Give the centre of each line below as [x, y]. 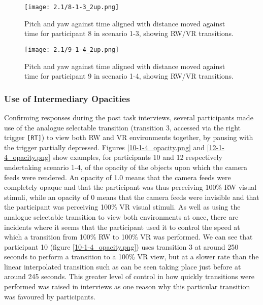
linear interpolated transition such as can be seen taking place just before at [123, 266]
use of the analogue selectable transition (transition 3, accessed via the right [123, 127]
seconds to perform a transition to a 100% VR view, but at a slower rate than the [131, 257]
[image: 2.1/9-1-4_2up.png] [72, 49]
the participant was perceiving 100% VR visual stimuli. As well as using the [122, 207]
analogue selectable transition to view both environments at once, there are [121, 216]
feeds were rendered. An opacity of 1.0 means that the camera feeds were [118, 177]
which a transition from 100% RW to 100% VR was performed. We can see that [128, 237]
